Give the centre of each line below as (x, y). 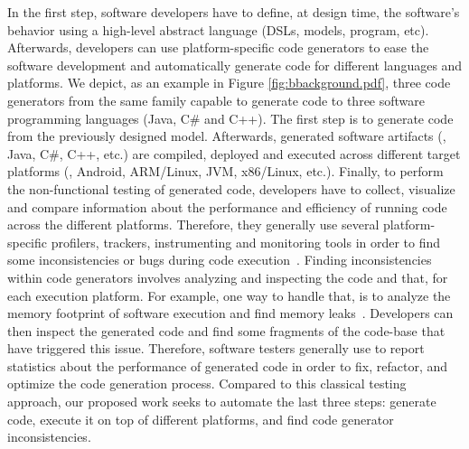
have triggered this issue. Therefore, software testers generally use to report (216, 348)
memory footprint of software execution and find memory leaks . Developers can (230, 313)
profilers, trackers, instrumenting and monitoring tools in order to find (246, 242)
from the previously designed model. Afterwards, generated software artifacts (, (227, 136)
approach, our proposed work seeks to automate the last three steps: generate (222, 402)
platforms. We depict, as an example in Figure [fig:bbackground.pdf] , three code (229, 83)
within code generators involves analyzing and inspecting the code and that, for (228, 277)
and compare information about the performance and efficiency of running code (227, 206)
